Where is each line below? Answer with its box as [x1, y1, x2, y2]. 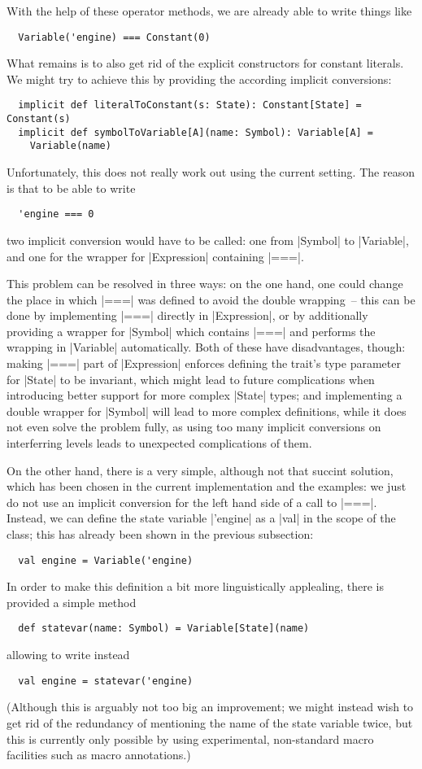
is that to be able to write [7, 179, 136, 196]
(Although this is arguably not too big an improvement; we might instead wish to [7, 698, 414, 715]
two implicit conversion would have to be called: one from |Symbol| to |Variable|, [7, 231, 409, 248]
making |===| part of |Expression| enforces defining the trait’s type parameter [7, 355, 401, 372]
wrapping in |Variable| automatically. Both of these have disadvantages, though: [7, 339, 406, 356]
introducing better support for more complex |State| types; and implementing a [7, 387, 402, 404]
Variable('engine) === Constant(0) [18, 31, 211, 43]
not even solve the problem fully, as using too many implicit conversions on [7, 418, 381, 435]
